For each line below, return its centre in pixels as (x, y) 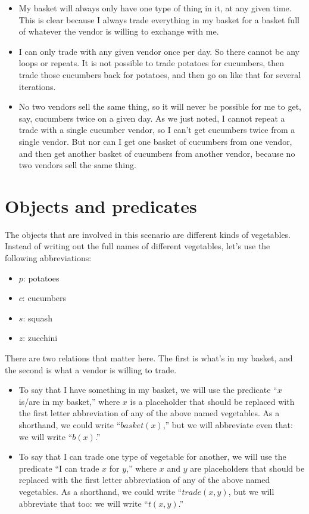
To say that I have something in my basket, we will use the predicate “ (148, 390)
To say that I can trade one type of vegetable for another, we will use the (152, 456)
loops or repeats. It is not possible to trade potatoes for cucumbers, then (152, 63)
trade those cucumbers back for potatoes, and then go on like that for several (160, 74)
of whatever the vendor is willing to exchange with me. (119, 31)
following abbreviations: (48, 258)
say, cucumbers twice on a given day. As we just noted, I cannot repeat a (152, 118)
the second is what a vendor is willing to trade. (91, 369)
